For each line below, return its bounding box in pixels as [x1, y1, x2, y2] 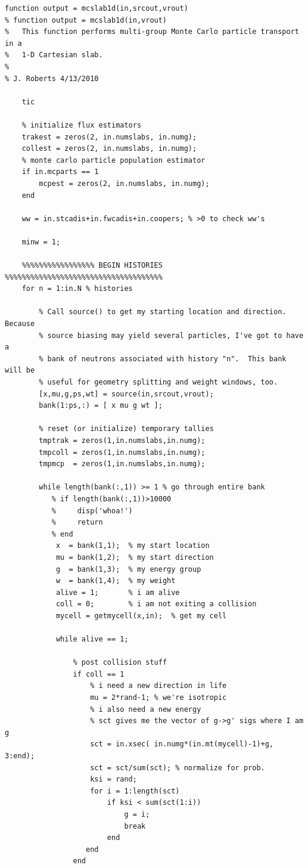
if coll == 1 [73, 669, 125, 678]
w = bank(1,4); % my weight [55, 576, 176, 585]
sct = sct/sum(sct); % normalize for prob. [90, 763, 265, 772]
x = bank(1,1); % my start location [55, 541, 210, 550]
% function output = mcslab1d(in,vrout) [5, 15, 167, 24]
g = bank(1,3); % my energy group [55, 565, 201, 573]
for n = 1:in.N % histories [21, 284, 133, 293]
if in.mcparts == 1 [21, 168, 99, 176]
